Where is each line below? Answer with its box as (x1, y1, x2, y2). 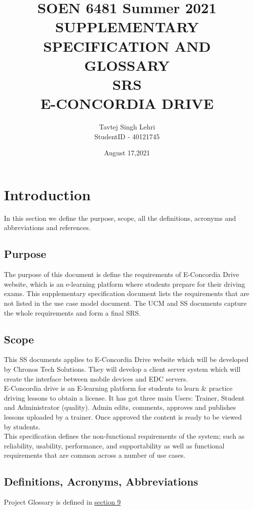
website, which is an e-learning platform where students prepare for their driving (4, 278, 245, 289)
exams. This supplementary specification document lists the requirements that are (4, 288, 250, 298)
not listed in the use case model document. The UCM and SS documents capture (4, 297, 247, 308)
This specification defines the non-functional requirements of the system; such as (4, 431, 245, 441)
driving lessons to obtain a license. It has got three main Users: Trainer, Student (4, 392, 245, 403)
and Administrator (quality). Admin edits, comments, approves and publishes (4, 402, 236, 412)
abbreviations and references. (4, 222, 91, 233)
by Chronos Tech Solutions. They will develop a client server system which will (4, 363, 241, 374)
